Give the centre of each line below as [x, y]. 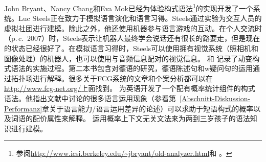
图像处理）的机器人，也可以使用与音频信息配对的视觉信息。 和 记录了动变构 [132, 58]
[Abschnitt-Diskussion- [215, 98]
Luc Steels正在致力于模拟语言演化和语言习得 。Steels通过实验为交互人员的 [140, 18]
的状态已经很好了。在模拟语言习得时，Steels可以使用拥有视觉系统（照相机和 [131, 48]
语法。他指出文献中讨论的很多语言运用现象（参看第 [90, 98]
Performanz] [23, 108]
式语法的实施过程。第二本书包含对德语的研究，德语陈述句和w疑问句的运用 [129, 68]
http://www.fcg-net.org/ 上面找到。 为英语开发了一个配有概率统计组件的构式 [130, 88]
